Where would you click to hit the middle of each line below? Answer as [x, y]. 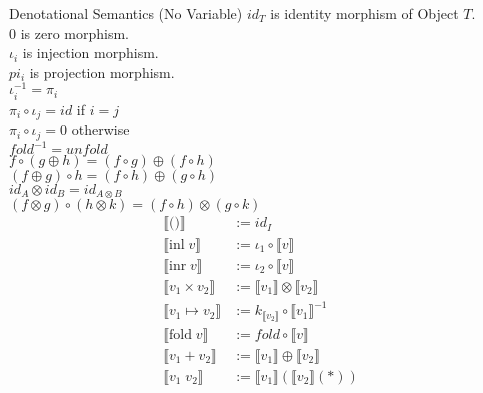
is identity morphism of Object [364, 13]
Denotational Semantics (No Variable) [126, 13]
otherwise [100, 129]
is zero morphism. [74, 32]
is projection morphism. [102, 71]
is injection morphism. [90, 52]
